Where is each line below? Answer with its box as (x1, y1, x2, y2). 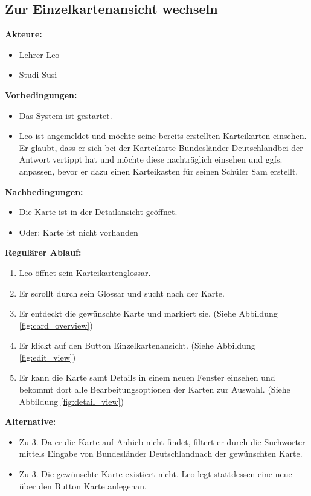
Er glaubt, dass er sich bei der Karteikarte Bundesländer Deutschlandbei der (19, 141, 303, 153)
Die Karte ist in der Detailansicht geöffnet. (19, 205, 178, 218)
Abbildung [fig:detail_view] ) (19, 395, 124, 407)
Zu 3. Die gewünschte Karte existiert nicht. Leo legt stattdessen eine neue (19, 468, 292, 480)
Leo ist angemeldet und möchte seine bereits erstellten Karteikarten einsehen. (19, 129, 307, 142)
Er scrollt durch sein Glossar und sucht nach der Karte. (19, 286, 225, 299)
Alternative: (5, 415, 56, 428)
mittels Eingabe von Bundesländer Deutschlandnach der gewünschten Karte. (19, 447, 303, 460)
